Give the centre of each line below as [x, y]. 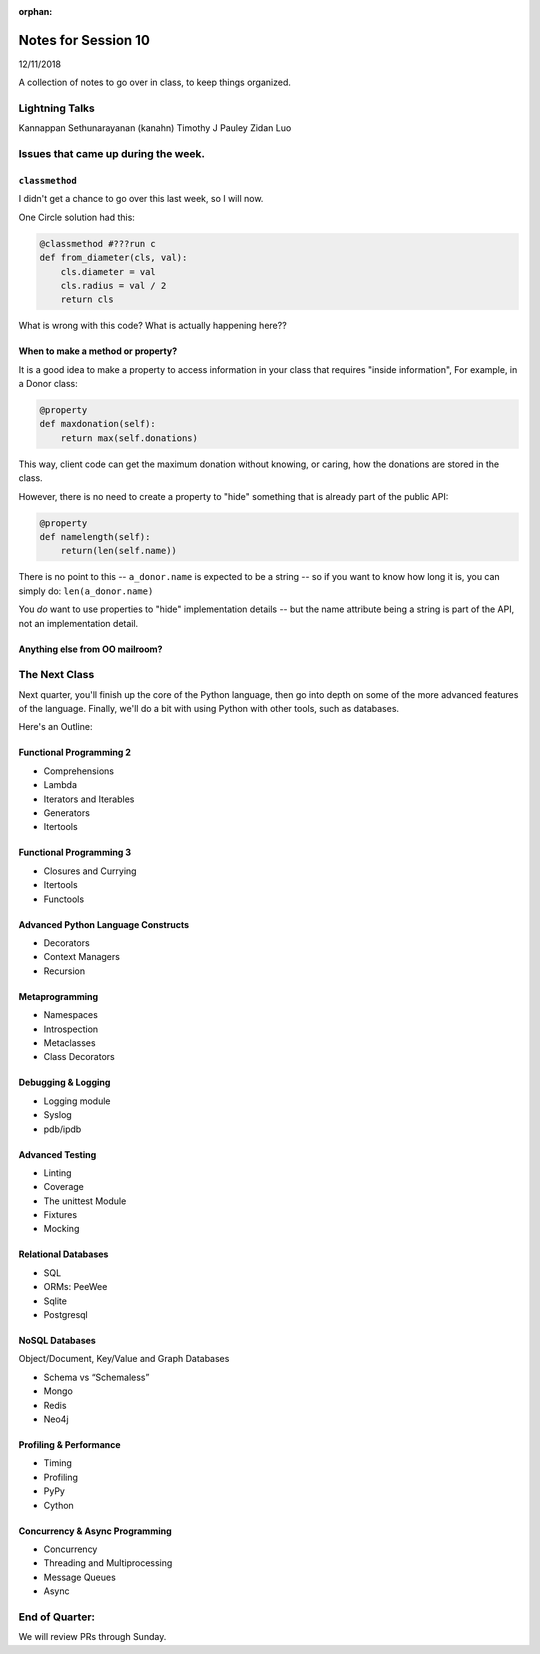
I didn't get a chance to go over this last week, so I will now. [141, 199]
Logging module [77, 1101]
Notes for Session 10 [84, 40]
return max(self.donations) [129, 438]
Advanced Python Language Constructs [104, 924]
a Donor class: [48, 384]
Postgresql [66, 1315]
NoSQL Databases [57, 1341]
